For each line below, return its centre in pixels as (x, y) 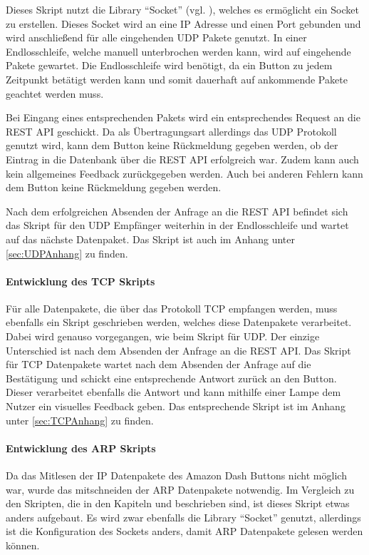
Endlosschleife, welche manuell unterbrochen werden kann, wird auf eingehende (178, 51)
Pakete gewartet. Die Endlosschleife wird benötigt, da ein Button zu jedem (169, 65)
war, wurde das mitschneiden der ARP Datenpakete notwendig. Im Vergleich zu (180, 489)
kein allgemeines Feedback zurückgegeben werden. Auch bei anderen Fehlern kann (184, 173)
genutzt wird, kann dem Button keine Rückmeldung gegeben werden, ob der (172, 145)
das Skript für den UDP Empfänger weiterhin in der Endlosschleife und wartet (177, 225)
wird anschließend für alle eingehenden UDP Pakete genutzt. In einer (156, 37)
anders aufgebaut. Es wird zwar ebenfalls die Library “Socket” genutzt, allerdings (183, 517)
